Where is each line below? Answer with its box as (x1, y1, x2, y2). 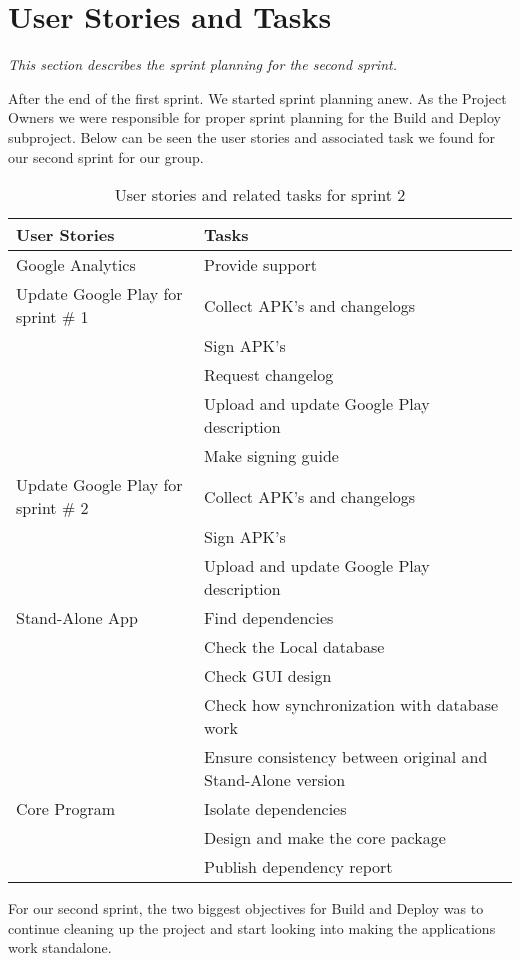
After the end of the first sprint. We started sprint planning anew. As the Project (8, 87, 507, 108)
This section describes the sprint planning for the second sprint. (8, 54, 397, 75)
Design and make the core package (204, 826, 446, 850)
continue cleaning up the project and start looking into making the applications (8, 917, 496, 938)
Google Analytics (16, 253, 136, 277)
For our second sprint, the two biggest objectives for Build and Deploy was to (8, 898, 484, 919)
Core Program (16, 797, 116, 821)
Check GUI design (204, 664, 332, 688)
